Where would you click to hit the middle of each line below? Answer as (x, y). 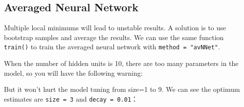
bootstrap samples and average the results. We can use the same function (114, 37)
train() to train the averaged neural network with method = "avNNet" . (112, 47)
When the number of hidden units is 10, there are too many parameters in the (121, 63)
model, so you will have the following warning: (73, 73)
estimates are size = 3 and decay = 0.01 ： (71, 98)
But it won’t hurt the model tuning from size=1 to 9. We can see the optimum (122, 89)
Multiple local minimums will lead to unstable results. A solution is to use (115, 28)
